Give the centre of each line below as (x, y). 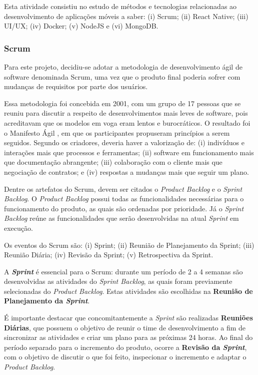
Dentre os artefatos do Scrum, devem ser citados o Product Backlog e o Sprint (123, 189)
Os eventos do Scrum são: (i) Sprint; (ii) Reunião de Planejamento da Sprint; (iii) (129, 245)
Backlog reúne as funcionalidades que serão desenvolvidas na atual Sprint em (121, 218)
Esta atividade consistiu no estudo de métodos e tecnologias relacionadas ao (120, 6)
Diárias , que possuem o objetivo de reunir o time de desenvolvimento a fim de (125, 327)
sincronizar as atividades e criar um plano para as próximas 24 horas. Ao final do (128, 337)
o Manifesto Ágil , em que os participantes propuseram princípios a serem (117, 132)
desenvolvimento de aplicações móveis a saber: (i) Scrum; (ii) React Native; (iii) (126, 16)
